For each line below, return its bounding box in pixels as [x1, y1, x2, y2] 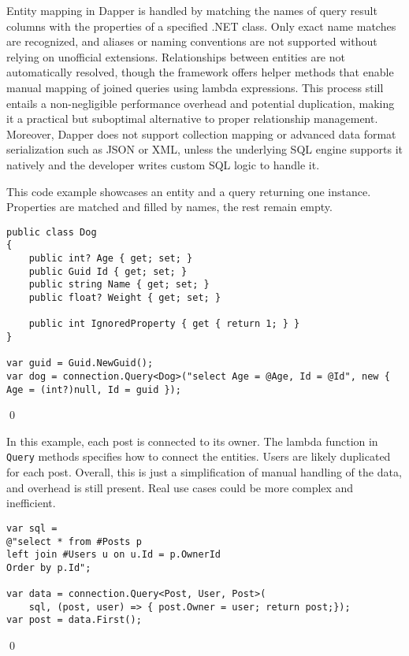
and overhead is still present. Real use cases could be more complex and [6, 479, 354, 495]
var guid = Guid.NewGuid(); [6, 358, 154, 369]
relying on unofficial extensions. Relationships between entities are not [6, 48, 345, 65]
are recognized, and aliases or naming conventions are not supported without [6, 33, 377, 50]
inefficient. [6, 495, 56, 511]
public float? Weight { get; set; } [28, 292, 221, 303]
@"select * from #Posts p [6, 536, 142, 547]
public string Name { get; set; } [28, 279, 210, 291]
